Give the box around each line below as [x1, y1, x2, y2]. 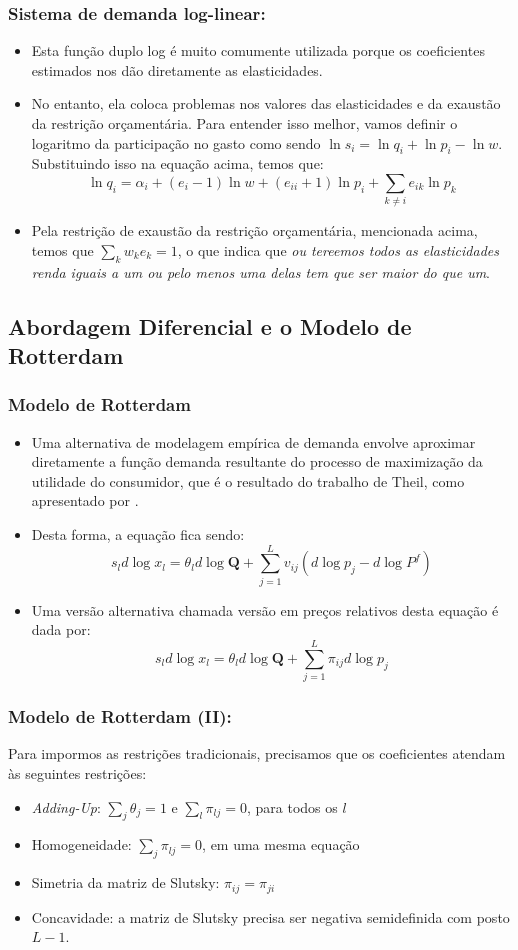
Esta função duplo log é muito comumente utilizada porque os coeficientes [31, 40, 485, 61]
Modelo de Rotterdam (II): [8, 704, 232, 729]
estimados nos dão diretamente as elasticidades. [31, 59, 323, 80]
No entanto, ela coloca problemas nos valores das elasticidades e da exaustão [31, 93, 501, 114]
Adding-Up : [31, 796, 101, 817]
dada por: [31, 619, 91, 640]
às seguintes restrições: [8, 762, 147, 783]
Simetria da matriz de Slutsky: [31, 872, 220, 893]
